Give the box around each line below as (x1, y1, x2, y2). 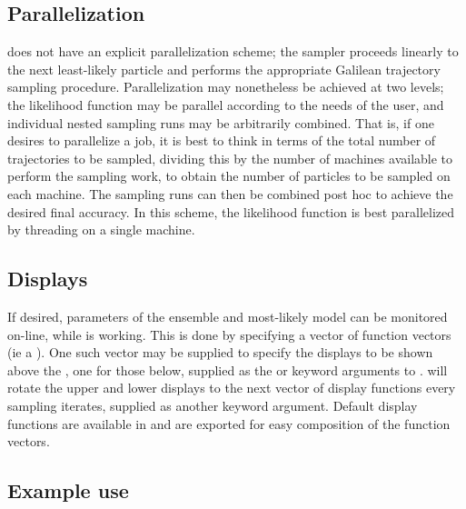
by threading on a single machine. (7, 220, 195, 239)
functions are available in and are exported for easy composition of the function (7, 414, 451, 433)
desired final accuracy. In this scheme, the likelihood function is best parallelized (7, 202, 455, 221)
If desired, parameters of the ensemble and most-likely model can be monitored (7, 306, 448, 325)
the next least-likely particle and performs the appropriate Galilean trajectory (7, 59, 441, 78)
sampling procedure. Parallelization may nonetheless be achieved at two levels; (7, 77, 444, 96)
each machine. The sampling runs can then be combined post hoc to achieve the (7, 184, 453, 203)
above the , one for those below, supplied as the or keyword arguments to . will (7, 360, 448, 379)
